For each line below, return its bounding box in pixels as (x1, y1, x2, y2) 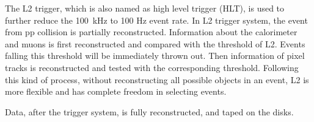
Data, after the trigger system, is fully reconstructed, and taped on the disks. (5, 105, 294, 118)
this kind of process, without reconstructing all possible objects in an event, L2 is (5, 73, 309, 86)
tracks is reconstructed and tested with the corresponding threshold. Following (5, 61, 299, 73)
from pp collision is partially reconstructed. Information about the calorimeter (5, 25, 298, 38)
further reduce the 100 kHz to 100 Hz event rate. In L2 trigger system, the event (5, 13, 308, 26)
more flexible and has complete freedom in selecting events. (5, 85, 227, 98)
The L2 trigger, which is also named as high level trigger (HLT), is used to (5, 2, 285, 14)
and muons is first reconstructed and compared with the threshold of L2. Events (5, 37, 305, 50)
